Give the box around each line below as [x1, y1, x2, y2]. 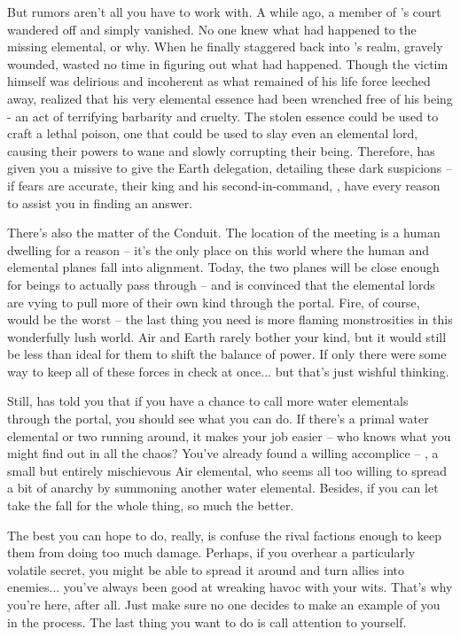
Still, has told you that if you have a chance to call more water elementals [7, 392, 409, 410]
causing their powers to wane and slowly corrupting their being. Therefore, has [7, 141, 435, 159]
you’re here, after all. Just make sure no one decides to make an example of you [7, 595, 441, 613]
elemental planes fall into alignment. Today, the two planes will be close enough [7, 258, 440, 276]
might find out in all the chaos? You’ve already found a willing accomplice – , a [7, 444, 439, 462]
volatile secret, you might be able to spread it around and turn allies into [7, 560, 405, 579]
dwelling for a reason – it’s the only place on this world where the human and [7, 240, 429, 259]
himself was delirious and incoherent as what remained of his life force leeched [7, 72, 431, 90]
